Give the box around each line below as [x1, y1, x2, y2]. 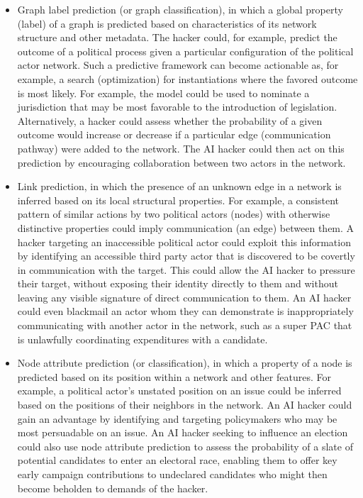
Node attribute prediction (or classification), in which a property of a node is [17, 355, 352, 370]
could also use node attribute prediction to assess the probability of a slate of [17, 438, 353, 453]
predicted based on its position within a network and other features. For [17, 369, 331, 384]
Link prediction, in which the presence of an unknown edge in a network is [17, 179, 342, 194]
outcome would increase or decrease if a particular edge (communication [17, 127, 331, 142]
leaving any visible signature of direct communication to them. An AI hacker [17, 289, 352, 304]
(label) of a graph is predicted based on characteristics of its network [17, 16, 317, 31]
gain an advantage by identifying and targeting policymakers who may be [17, 411, 337, 426]
